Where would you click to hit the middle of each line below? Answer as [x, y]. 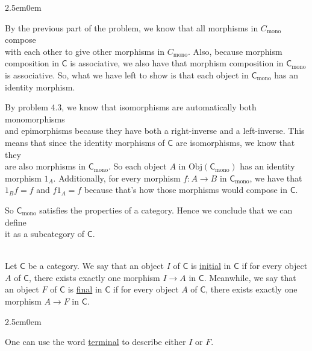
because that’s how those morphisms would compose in [186, 190]
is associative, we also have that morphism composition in [177, 63]
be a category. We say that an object [96, 266]
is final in [85, 289]
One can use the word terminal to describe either [95, 342]
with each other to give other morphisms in [85, 51]
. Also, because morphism [235, 51]
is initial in [211, 266]
